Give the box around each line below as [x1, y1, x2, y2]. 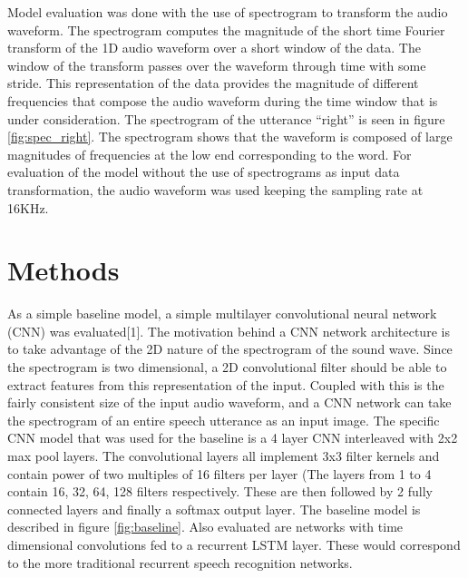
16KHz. [7, 198, 49, 217]
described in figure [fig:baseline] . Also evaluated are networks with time [7, 517, 404, 536]
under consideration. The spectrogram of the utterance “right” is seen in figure [7, 109, 445, 128]
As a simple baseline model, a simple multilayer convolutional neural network [7, 304, 437, 323]
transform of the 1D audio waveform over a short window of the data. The [7, 38, 421, 57]
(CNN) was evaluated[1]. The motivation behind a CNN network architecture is [7, 321, 450, 340]
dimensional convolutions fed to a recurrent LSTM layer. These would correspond [7, 534, 461, 554]
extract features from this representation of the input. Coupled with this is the [7, 375, 444, 394]
